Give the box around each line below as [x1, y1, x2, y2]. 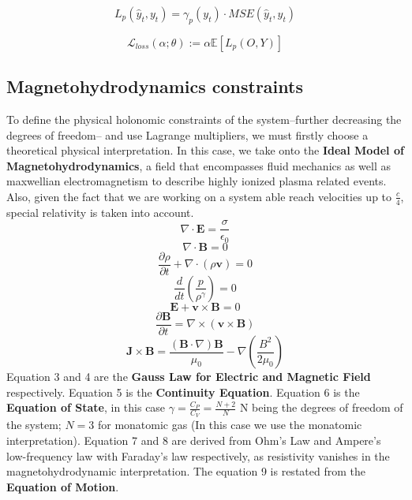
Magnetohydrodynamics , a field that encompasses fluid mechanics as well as [6, 157, 391, 174]
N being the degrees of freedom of [239, 399, 403, 416]
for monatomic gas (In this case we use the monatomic [97, 416, 362, 433]
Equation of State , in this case [6, 399, 166, 416]
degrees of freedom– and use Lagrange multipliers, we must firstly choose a [6, 126, 369, 143]
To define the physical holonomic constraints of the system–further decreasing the [6, 111, 402, 127]
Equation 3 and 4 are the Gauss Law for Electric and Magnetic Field [6, 368, 371, 385]
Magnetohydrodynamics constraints [6, 74, 303, 99]
